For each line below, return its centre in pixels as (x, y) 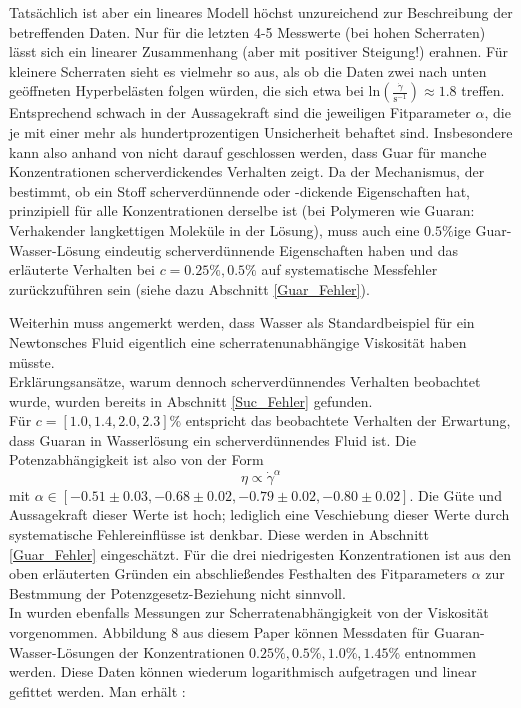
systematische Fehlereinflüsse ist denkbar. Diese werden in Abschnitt (219, 533)
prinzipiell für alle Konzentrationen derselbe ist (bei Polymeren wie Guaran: (242, 210)
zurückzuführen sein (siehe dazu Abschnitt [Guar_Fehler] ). (189, 288)
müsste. (32, 361)
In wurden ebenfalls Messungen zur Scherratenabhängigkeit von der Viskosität (249, 612)
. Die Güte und (455, 494)
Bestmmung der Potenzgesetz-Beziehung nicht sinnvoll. (177, 592)
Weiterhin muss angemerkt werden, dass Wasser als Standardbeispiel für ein (242, 322)
